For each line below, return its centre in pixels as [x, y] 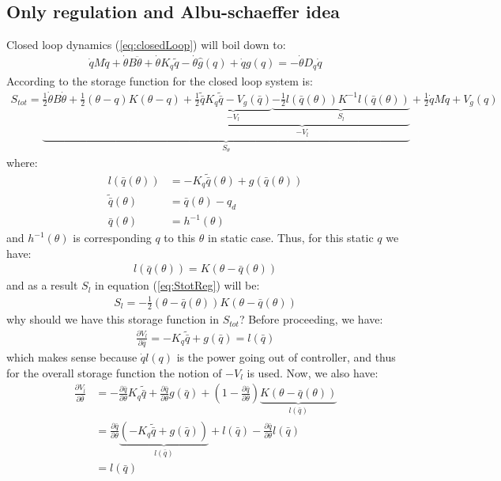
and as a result [42, 285]
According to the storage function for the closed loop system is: [160, 80]
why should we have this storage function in [113, 319]
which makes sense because [72, 357]
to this [180, 238]
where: [22, 162]
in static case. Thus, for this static [290, 238]
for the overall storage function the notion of [114, 372]
